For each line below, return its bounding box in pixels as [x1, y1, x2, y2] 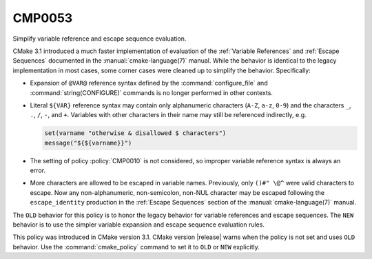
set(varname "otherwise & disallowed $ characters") [44, 129, 227, 137]
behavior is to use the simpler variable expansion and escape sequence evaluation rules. [12, 220, 265, 229]
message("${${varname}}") [44, 138, 132, 147]
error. [30, 166, 46, 175]
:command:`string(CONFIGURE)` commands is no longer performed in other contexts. [30, 88, 273, 96]
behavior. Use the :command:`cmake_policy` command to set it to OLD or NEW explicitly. [12, 242, 260, 251]
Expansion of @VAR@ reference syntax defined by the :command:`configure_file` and [30, 79, 268, 87]
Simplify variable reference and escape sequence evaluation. [12, 34, 187, 43]
